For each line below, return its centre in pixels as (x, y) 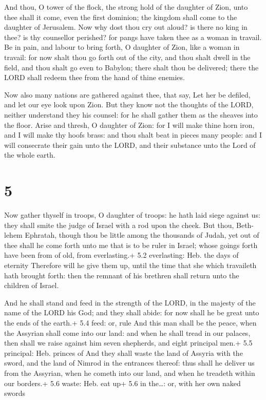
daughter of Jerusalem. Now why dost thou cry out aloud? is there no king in (126, 27)
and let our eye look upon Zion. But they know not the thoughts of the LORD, (129, 104)
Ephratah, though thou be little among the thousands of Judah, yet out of (142, 235)
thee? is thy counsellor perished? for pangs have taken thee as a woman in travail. (133, 37)
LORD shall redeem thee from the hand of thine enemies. (94, 77)
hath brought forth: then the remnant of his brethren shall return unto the (122, 275)
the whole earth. (30, 155)
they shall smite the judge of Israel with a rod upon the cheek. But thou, (119, 225)
